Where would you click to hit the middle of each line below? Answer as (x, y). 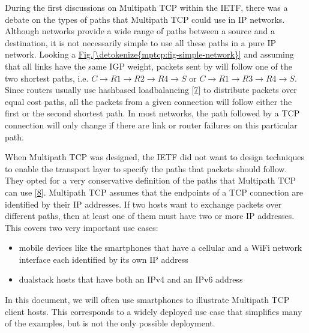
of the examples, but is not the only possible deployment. (110, 323)
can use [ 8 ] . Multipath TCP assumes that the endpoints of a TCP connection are (154, 192)
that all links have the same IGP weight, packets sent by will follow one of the (148, 66)
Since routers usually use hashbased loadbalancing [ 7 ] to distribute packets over (151, 90)
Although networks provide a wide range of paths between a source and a (140, 31)
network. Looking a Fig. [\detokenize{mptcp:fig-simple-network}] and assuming (149, 54)
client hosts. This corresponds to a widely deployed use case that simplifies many (154, 311)
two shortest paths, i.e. (47, 78)
